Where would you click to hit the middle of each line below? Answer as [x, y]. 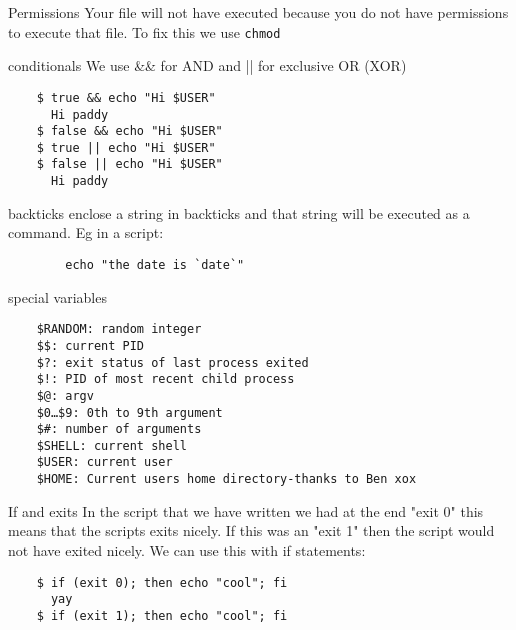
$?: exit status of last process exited [172, 362]
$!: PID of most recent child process [165, 379]
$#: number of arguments [119, 429]
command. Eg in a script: [86, 232]
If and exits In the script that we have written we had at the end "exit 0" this [246, 510]
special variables [57, 296]
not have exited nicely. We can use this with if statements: [187, 549]
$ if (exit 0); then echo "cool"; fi [162, 582]
